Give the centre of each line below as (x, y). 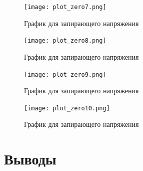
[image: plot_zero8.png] (65, 41)
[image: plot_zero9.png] (65, 74)
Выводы (30, 159)
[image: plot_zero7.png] (65, 7)
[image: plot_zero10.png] (67, 108)
